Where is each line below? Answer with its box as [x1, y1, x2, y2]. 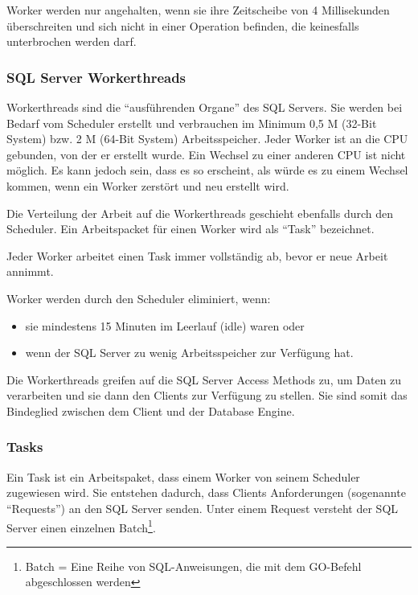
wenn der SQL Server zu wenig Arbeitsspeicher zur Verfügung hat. [25, 344, 354, 361]
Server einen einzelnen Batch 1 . [6, 516, 156, 535]
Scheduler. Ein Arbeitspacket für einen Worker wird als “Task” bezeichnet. [6, 220, 375, 237]
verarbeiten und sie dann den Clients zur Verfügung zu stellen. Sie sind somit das [6, 387, 408, 404]
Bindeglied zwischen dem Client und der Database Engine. [6, 402, 295, 419]
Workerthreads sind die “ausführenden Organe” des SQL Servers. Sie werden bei [6, 99, 403, 115]
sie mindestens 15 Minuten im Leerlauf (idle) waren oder [25, 317, 305, 334]
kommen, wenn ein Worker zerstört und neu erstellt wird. [6, 177, 289, 194]
